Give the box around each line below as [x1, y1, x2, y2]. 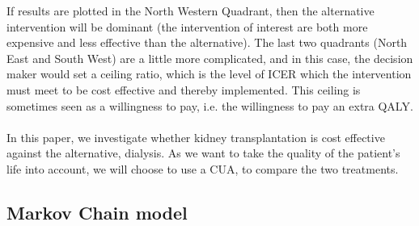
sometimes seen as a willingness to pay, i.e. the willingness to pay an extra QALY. [6, 97, 413, 114]
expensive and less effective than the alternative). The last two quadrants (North [6, 34, 408, 51]
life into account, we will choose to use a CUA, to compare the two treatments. [6, 160, 399, 177]
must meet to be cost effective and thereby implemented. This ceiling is [6, 81, 361, 98]
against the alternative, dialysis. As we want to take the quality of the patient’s [6, 144, 400, 161]
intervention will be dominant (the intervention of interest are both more [6, 18, 368, 35]
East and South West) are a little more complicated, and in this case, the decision [6, 49, 413, 66]
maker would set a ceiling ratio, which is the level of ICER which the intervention [6, 65, 412, 82]
